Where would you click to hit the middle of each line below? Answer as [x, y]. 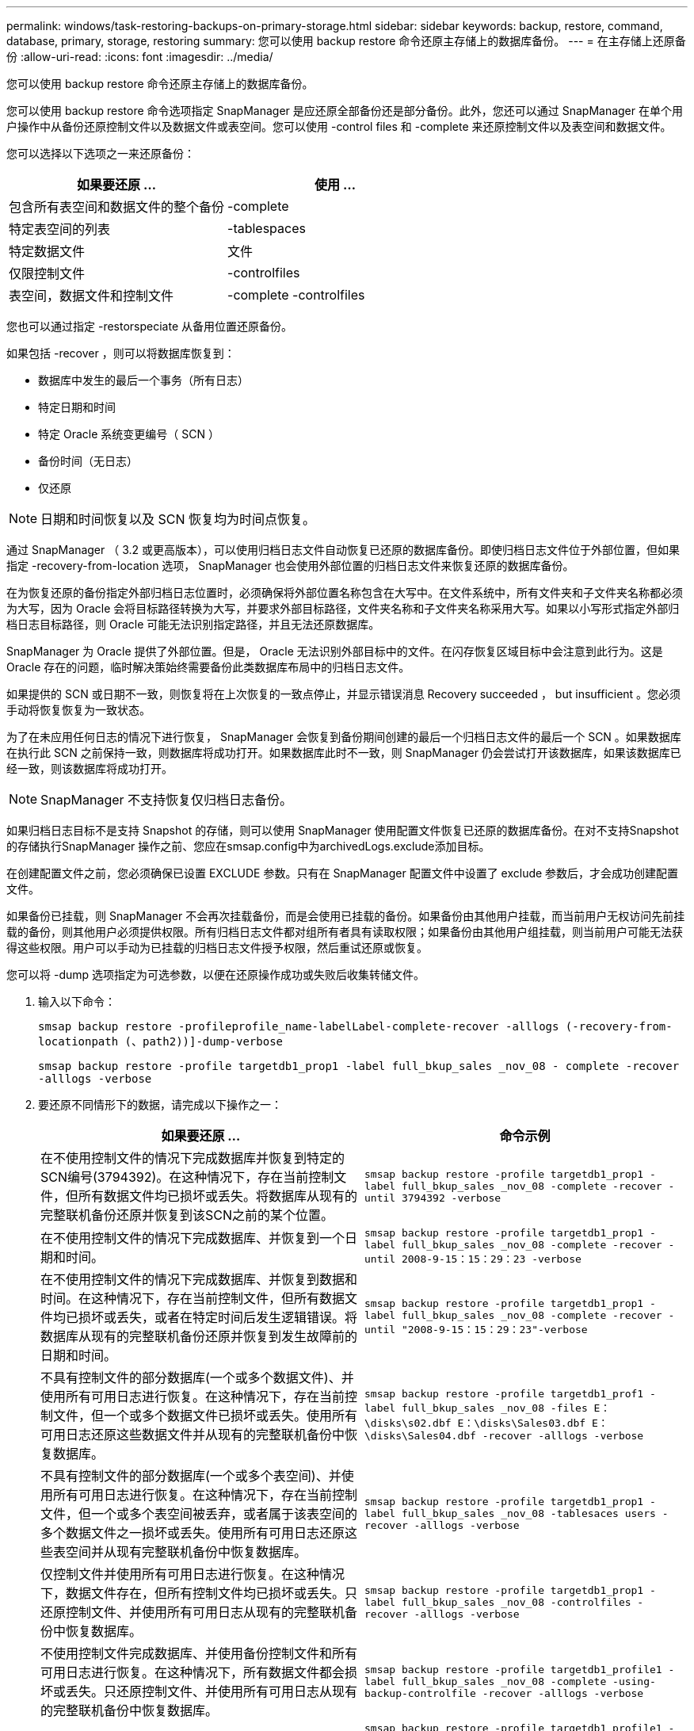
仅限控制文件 [47, 273]
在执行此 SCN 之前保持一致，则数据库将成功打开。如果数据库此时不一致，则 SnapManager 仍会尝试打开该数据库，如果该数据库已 [344, 753]
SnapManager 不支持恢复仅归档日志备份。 [167, 800]
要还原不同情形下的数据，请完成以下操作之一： [160, 1104]
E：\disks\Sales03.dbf [522, 1423]
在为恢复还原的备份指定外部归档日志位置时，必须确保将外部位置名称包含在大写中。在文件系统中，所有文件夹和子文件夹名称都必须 [345, 592]
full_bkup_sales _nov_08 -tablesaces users [528, 1513]
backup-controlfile [420, 1693]
